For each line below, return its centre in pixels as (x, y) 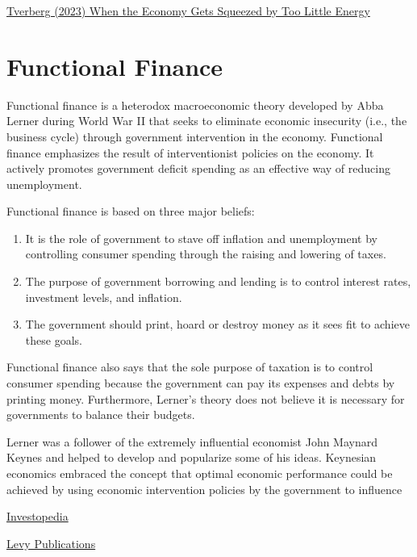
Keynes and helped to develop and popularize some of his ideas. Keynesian (192, 457)
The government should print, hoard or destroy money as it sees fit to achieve (217, 324)
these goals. (54, 339)
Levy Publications (51, 543)
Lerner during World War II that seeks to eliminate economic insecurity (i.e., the (207, 121)
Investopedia (38, 516)
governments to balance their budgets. (101, 415)
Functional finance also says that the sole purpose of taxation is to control (190, 367)
